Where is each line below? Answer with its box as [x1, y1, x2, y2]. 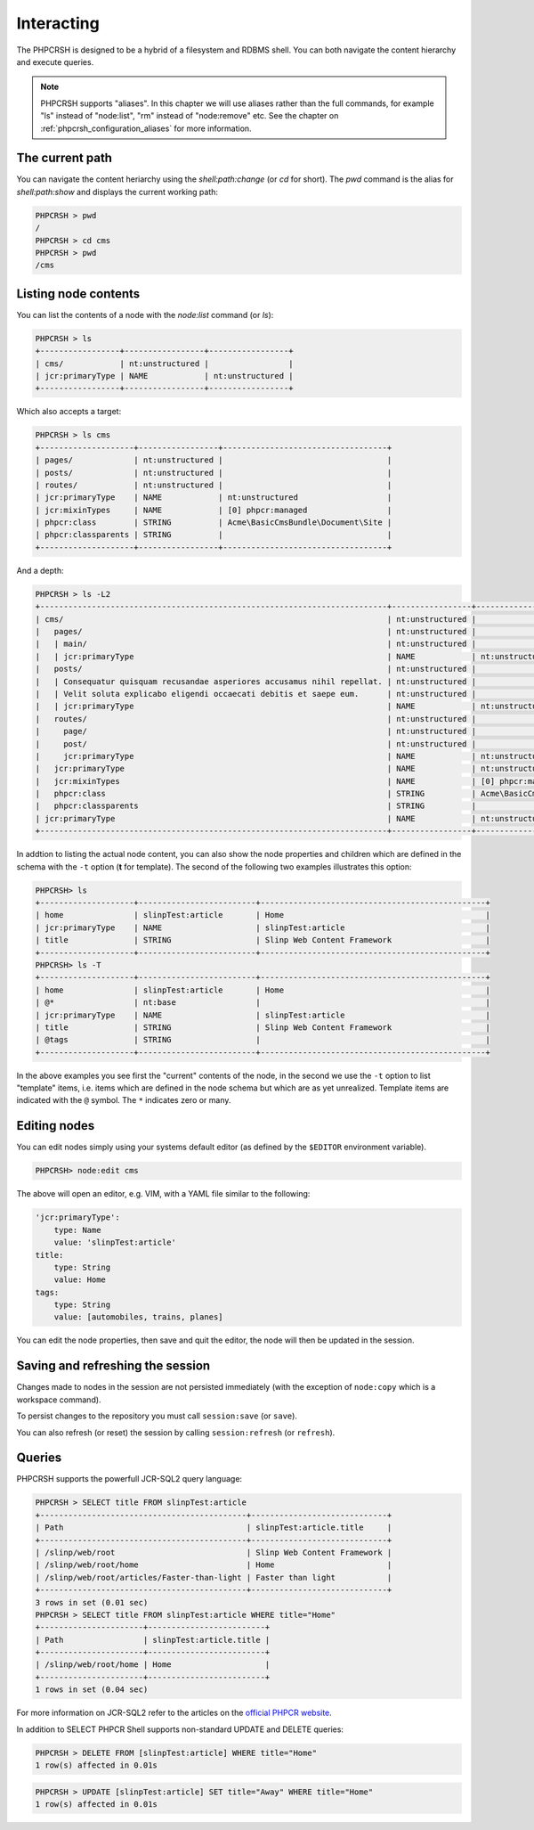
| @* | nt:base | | [35, 998, 491, 1008]
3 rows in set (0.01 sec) [35, 1597, 149, 1607]
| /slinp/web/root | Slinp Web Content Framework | [35, 1547, 392, 1557]
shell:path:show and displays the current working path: [16, 186, 218, 197]
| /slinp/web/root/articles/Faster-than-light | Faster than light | [35, 1573, 392, 1582]
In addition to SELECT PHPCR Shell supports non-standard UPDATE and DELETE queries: [16, 1724, 344, 1735]
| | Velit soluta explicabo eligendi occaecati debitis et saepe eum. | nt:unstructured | [35, 689, 476, 699]
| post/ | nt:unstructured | [35, 739, 476, 748]
